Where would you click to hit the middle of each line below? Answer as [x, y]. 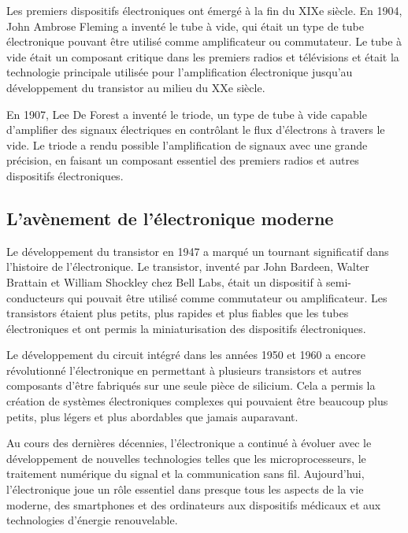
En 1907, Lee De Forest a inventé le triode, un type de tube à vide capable [187, 114]
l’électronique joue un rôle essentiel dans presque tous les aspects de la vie [185, 489]
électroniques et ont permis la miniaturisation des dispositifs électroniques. [186, 328]
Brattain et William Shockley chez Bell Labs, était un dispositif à [165, 281]
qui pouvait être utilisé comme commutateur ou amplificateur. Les [227, 297]
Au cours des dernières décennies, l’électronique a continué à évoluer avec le [189, 443]
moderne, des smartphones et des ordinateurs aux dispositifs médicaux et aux [194, 504]
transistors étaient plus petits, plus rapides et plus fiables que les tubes [178, 313]
